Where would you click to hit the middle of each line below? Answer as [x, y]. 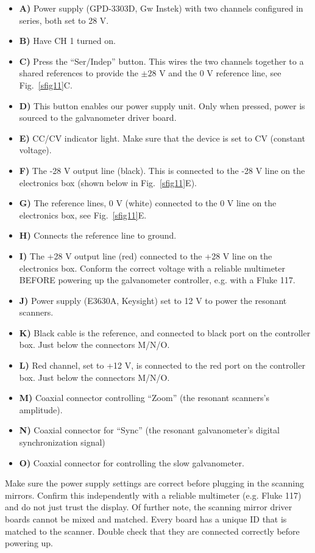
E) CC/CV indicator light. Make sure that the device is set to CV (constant [162, 138]
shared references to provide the [79, 73]
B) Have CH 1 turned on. [67, 41]
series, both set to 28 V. [64, 20]
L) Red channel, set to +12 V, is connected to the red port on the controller [162, 365]
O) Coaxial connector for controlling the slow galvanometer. [132, 462]
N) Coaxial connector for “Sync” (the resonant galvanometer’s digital [149, 430]
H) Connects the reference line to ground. [98, 235]
